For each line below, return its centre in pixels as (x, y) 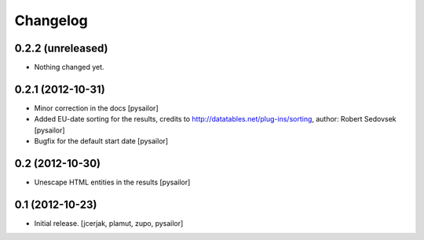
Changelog (51, 20)
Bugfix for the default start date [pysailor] (101, 141)
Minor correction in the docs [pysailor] (96, 108)
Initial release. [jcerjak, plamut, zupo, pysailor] (109, 223)
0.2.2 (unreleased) (62, 48)
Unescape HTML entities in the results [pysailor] (112, 182)
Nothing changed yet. (69, 67)
